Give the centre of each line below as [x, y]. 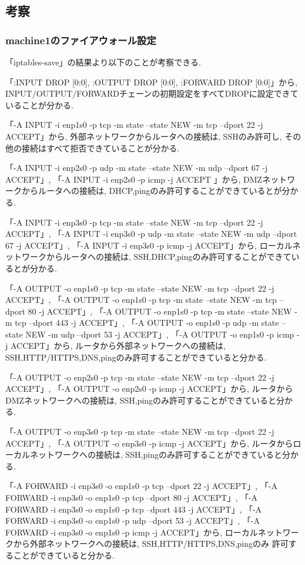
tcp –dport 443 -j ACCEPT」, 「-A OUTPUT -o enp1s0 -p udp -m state [147, 323]
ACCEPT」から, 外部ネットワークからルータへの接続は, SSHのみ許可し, [144, 136]
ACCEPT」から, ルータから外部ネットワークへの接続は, [118, 346]
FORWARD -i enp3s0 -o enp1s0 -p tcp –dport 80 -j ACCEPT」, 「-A [132, 497]
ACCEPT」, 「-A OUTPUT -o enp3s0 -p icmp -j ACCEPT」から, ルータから [149, 443]
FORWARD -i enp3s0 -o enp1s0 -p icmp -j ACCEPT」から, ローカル [132, 532]
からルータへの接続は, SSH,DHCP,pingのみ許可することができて [169, 257]
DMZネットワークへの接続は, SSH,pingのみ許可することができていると [141, 400]
